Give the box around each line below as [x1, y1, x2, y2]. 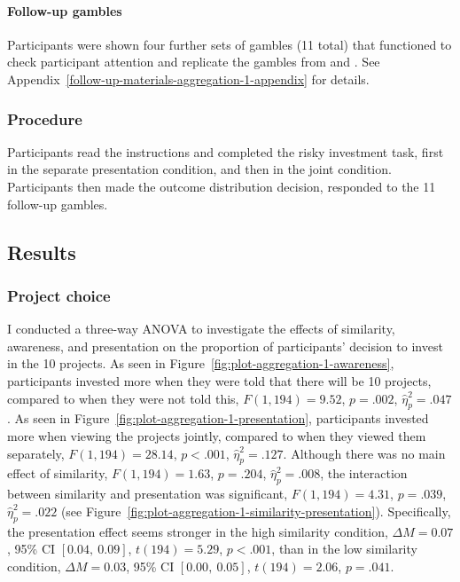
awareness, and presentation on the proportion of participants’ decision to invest [7, 336, 443, 355]
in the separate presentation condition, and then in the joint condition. [7, 160, 392, 178]
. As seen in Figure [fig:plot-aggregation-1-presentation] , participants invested [7, 409, 429, 428]
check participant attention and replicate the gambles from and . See [7, 52, 380, 71]
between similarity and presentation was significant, [7, 484, 288, 503]
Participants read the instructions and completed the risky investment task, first [7, 142, 444, 161]
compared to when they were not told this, [7, 389, 239, 407]
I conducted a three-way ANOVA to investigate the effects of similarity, [7, 319, 395, 338]
